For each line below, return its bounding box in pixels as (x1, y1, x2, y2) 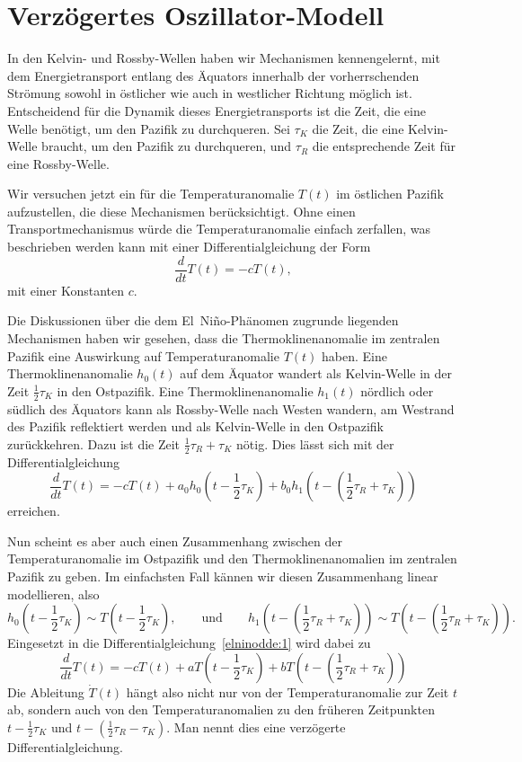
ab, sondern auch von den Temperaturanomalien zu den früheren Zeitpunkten (7, 700, 435, 719)
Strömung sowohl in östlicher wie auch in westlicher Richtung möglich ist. (7, 84, 412, 102)
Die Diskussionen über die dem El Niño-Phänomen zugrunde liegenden (7, 311, 399, 330)
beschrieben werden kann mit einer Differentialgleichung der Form (7, 237, 371, 256)
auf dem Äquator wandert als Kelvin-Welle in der (180, 364, 453, 383)
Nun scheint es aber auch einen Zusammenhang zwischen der (7, 531, 342, 550)
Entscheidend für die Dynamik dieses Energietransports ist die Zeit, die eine (7, 101, 426, 120)
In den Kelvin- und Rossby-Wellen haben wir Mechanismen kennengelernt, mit (7, 49, 440, 67)
